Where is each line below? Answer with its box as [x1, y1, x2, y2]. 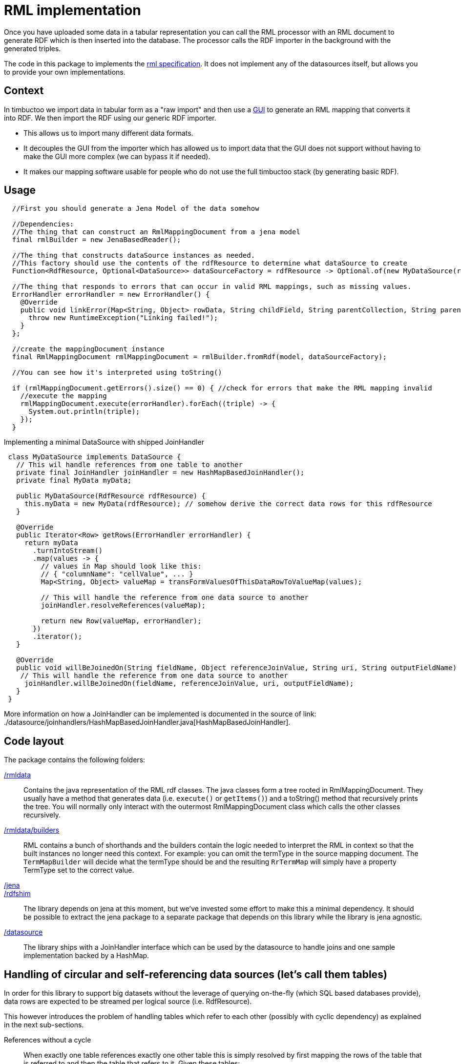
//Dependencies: [12, 220, 74, 228]
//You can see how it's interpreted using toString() [12, 368, 222, 377]
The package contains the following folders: [4, 756, 146, 764]
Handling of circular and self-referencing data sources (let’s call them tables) [4, 968, 387, 981]
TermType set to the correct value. [23, 866, 134, 875]
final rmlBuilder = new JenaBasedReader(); [12, 236, 181, 244]
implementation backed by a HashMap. [23, 951, 149, 960]
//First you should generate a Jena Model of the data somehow [12, 205, 259, 213]
